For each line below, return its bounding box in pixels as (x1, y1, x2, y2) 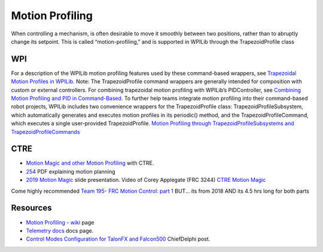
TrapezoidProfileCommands (11, 128, 80, 135)
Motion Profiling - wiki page (26, 218, 95, 226)
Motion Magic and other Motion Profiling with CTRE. (26, 159, 154, 167)
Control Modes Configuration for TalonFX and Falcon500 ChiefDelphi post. (26, 235, 211, 242)
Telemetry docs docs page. (26, 227, 94, 234)
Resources (11, 203, 52, 213)
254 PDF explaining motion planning (26, 168, 116, 175)
